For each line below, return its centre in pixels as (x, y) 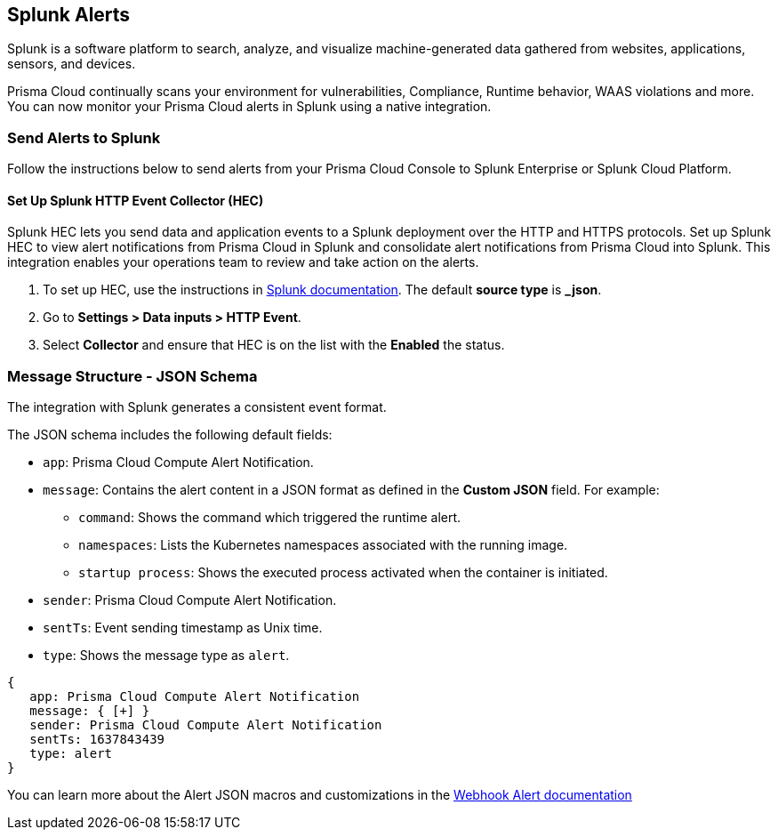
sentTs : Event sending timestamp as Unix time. (183, 628)
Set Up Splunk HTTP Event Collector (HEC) (136, 200)
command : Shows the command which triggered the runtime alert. (270, 518)
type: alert (71, 754)
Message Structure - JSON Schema (132, 376)
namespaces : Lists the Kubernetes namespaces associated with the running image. (323, 545)
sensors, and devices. (72, 64)
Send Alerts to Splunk (84, 137)
